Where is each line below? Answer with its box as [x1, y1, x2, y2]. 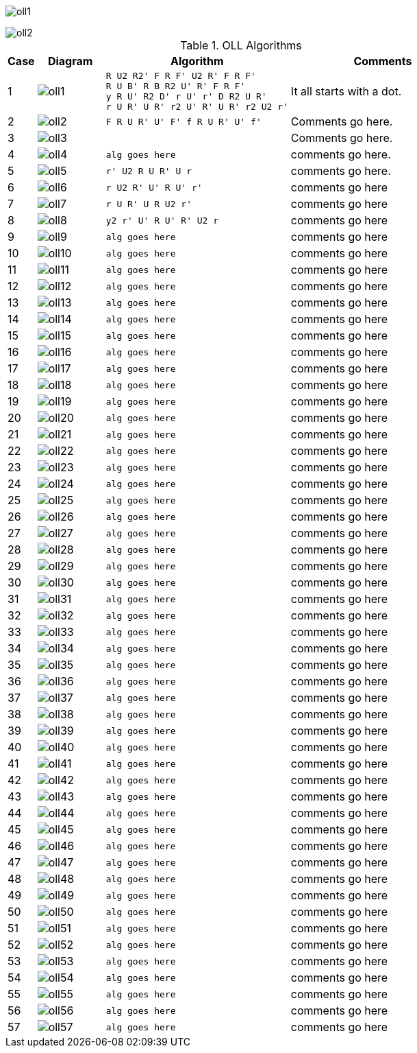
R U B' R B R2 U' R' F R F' [105, 81, 246, 91]
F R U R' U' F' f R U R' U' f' [105, 116, 262, 127]
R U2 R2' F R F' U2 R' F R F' [105, 71, 256, 81]
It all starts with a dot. [290, 84, 402, 98]
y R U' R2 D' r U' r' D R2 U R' [105, 91, 267, 102]
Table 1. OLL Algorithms [180, 38, 302, 52]
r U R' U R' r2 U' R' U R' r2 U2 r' [105, 102, 288, 112]
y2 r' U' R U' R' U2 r [105, 215, 219, 226]
